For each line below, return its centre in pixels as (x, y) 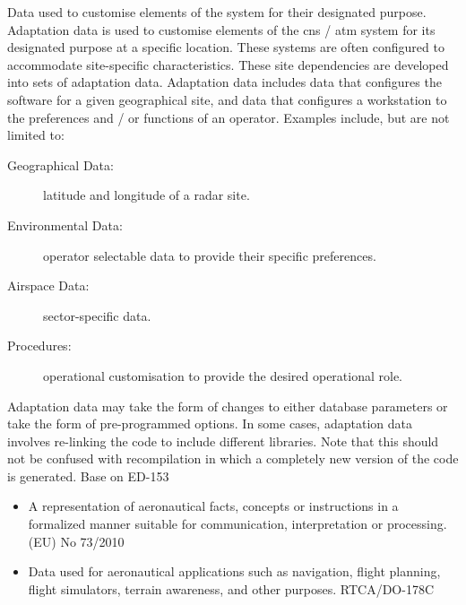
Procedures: (39, 346)
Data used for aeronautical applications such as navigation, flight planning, (234, 571)
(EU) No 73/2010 (76, 541)
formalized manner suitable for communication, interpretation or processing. (237, 524)
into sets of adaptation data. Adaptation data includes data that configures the (224, 82)
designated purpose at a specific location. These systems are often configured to (226, 47)
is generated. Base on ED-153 (88, 475)
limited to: (36, 135)
